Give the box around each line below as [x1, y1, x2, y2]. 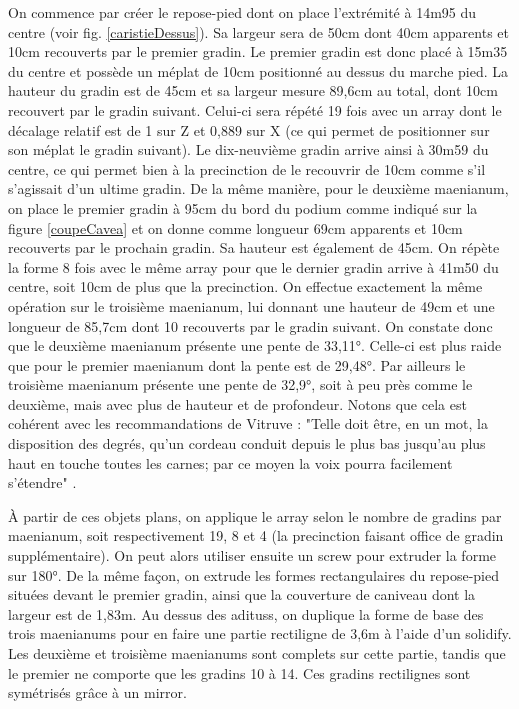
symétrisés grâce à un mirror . [8, 682, 187, 703]
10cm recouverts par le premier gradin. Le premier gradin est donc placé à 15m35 [8, 41, 508, 62]
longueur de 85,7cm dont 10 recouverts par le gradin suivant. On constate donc [8, 315, 493, 336]
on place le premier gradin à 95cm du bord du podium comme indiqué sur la [8, 197, 478, 218]
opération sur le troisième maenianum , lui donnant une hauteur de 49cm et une [8, 295, 495, 316]
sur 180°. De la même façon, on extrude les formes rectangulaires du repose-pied [8, 564, 499, 585]
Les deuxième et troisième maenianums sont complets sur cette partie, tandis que [8, 643, 506, 663]
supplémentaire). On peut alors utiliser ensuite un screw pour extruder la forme [8, 545, 497, 566]
